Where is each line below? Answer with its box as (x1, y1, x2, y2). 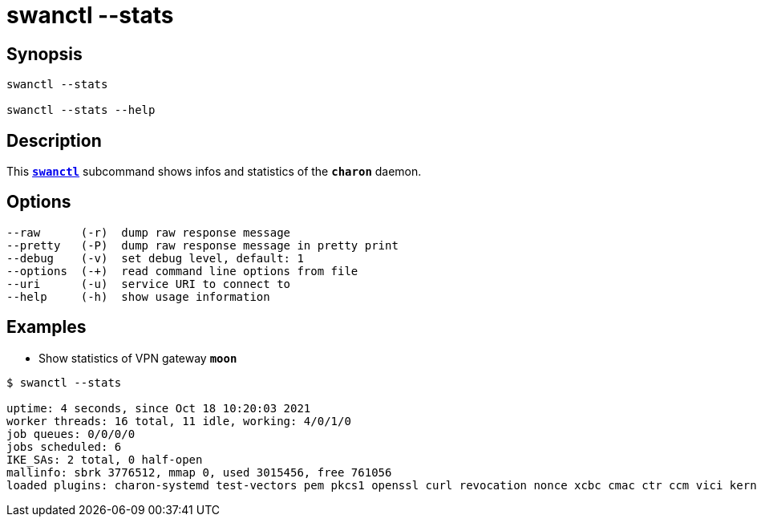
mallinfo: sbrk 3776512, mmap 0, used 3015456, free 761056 (6, 465, 392, 479)
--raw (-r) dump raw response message (6, 225, 291, 239)
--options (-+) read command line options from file (6, 264, 358, 278)
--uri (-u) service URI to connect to (6, 277, 291, 290)
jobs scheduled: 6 (6, 440, 122, 453)
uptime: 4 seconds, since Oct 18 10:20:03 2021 (6, 401, 311, 415)
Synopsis (6, 43, 83, 64)
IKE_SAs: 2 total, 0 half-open (6, 452, 203, 466)
